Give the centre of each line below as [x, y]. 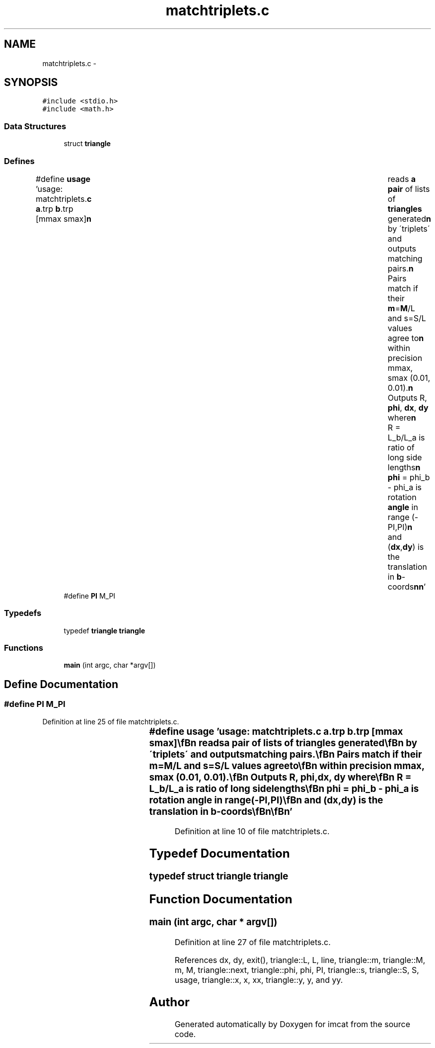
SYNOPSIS [31, 83]
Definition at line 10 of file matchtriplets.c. [252, 831]
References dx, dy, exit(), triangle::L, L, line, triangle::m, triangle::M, [300, 960]
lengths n [404, 467]
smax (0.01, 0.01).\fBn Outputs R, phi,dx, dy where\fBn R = [280, 777]
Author [169, 1002]
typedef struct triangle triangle [219, 876]
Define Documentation [61, 684]
